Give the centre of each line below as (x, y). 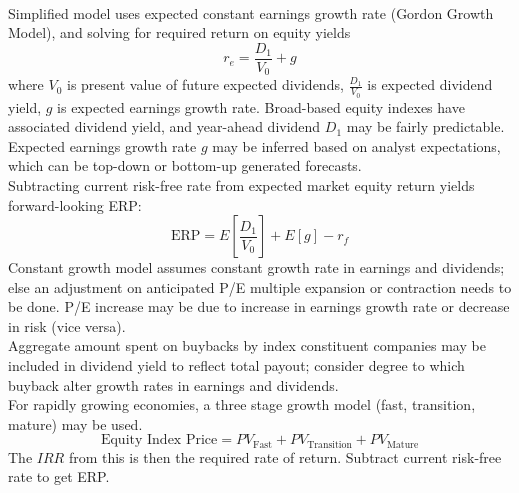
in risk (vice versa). (67, 325)
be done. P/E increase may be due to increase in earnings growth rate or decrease (259, 306)
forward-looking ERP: (75, 204)
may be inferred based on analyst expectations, (356, 145)
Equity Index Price (159, 440)
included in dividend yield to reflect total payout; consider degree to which (236, 365)
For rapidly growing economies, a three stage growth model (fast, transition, (242, 404)
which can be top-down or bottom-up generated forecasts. (185, 165)
